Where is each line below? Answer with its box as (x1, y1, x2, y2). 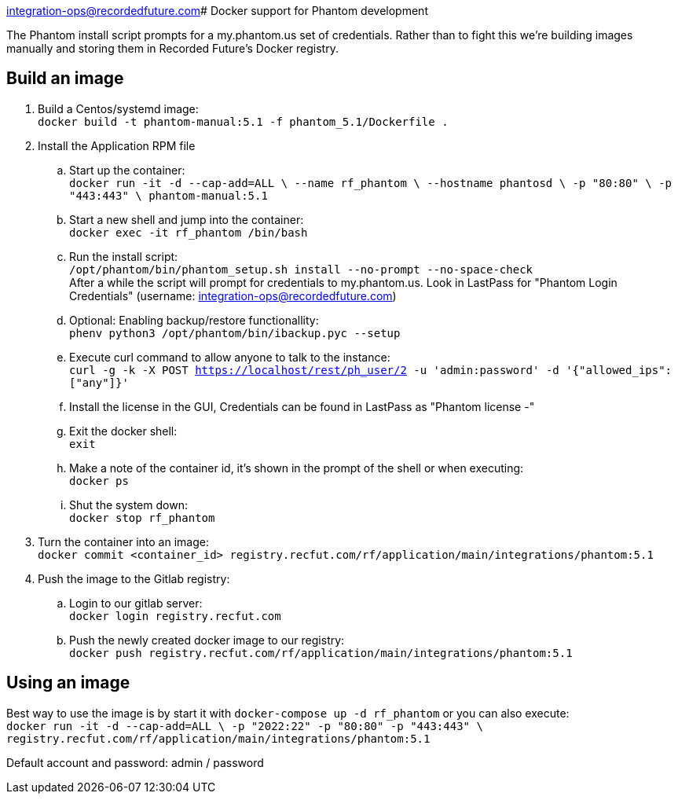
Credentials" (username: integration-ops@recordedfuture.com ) (69, 288, 397, 303)
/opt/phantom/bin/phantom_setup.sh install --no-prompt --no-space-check (69, 262, 533, 276)
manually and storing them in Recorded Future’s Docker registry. (6, 42, 339, 55)
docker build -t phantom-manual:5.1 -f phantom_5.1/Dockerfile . (38, 115, 449, 128)
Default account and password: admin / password (6, 755, 264, 769)
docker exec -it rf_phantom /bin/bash (69, 226, 308, 239)
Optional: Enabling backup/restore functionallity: (69, 313, 319, 327)
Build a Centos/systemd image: (38, 101, 199, 116)
